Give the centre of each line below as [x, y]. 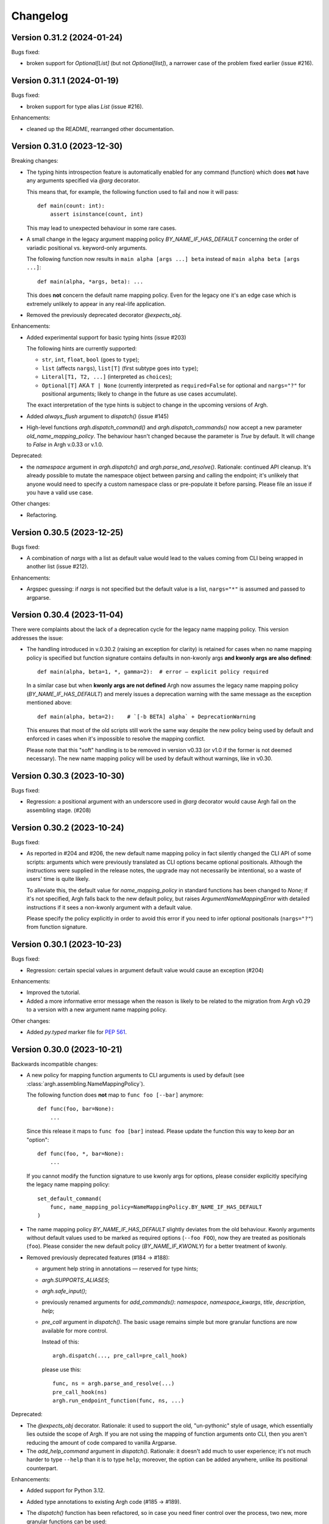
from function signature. [57, 927]
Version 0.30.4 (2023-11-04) [67, 615]
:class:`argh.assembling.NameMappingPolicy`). [86, 1084]
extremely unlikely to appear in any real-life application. [96, 304]
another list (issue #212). [57, 566]
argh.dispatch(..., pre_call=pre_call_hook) [120, 1356]
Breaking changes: [35, 161]
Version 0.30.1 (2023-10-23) [66, 945]
